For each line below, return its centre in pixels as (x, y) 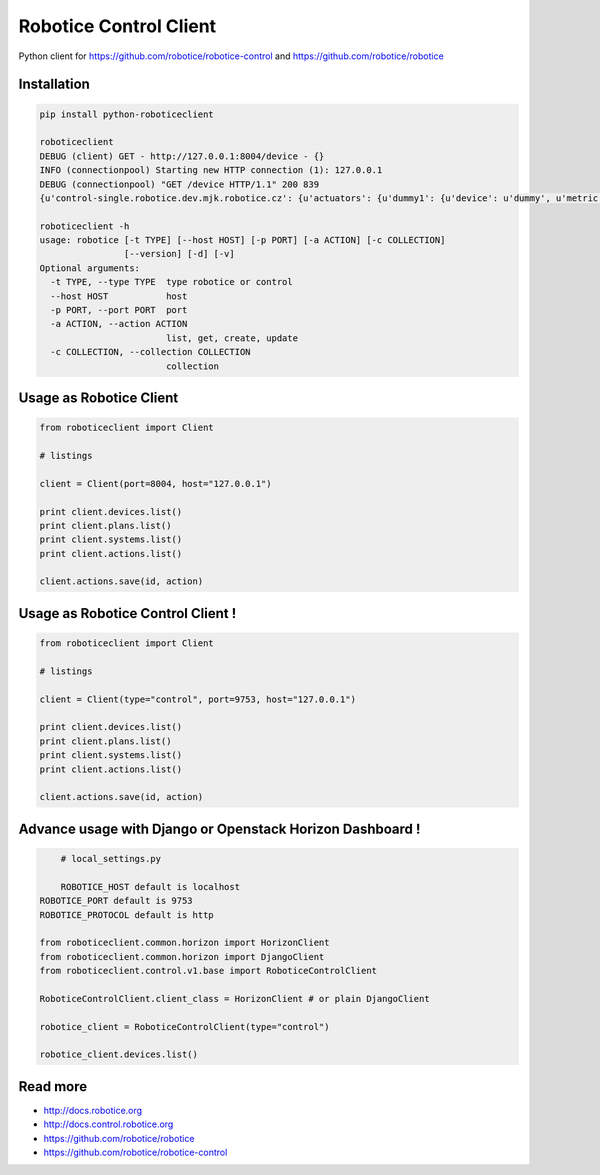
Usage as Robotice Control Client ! (127, 613)
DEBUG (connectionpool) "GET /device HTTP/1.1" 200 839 (179, 184)
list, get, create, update (232, 338)
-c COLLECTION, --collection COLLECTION (150, 352)
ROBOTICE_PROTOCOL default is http (126, 914)
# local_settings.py (111, 858)
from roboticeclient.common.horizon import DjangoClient (182, 956)
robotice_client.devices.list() (119, 1054)
